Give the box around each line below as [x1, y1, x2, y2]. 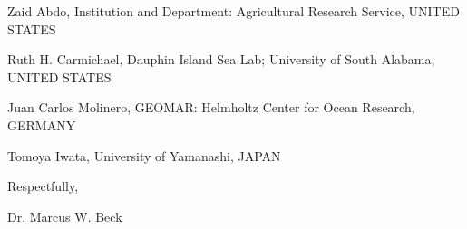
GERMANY [7, 115, 76, 134]
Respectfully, [7, 177, 79, 196]
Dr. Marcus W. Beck [7, 206, 122, 225]
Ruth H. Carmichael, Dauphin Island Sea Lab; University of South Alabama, [7, 50, 435, 69]
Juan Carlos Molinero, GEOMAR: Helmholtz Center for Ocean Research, [7, 98, 415, 117]
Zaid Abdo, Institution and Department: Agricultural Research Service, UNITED [7, 2, 460, 20]
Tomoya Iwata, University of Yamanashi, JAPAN [7, 146, 281, 165]
